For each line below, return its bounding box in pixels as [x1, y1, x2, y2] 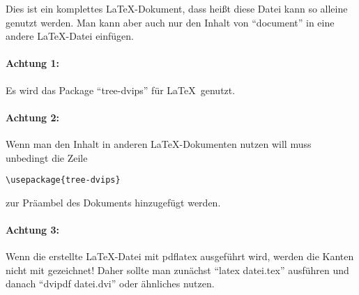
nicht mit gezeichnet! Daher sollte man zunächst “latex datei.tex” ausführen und [6, 262, 349, 277]
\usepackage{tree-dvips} [6, 175, 121, 186]
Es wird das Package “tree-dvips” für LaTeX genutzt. [6, 82, 236, 97]
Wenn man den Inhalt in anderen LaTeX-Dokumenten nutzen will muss [6, 136, 312, 151]
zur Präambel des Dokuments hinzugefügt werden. [6, 195, 221, 209]
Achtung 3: [6, 222, 59, 236]
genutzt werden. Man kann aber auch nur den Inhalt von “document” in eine [6, 15, 335, 29]
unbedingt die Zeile [6, 150, 88, 165]
